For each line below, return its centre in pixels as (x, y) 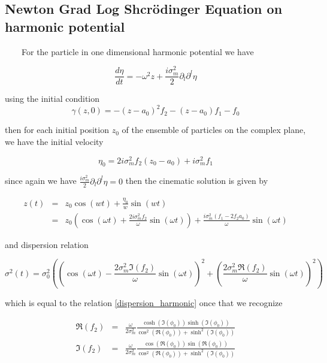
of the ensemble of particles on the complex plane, (214, 130)
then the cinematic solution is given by (197, 181)
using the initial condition (52, 99)
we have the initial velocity (54, 142)
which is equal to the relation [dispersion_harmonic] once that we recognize (144, 303)
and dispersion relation (47, 244)
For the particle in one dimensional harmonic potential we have (137, 51)
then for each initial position (57, 130)
